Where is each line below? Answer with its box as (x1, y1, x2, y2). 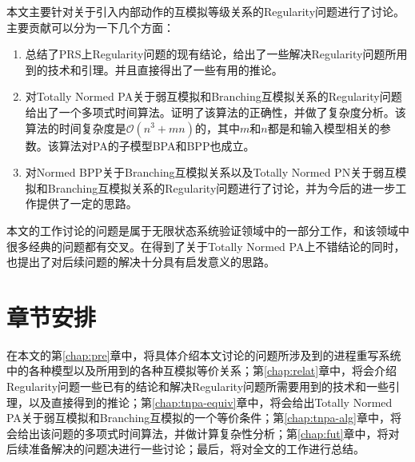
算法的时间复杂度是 (25, 119, 126, 136)
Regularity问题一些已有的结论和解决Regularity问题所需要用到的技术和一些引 (6, 378, 401, 395)
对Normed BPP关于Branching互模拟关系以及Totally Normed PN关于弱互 (25, 164, 396, 181)
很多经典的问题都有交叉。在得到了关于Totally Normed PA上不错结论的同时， (6, 237, 405, 254)
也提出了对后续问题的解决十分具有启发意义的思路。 (6, 253, 275, 270)
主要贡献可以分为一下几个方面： (6, 18, 174, 35)
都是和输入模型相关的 (267, 119, 380, 136)
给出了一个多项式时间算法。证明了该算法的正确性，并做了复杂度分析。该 (25, 103, 406, 120)
